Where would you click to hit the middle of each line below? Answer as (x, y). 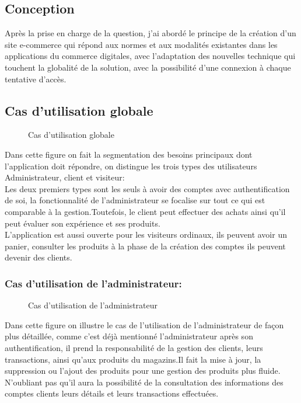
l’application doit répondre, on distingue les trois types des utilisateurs (131, 166)
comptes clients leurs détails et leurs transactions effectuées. (112, 393)
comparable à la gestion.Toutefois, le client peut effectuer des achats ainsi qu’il (145, 211)
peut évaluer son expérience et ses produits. (83, 223)
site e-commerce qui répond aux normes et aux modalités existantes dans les (141, 44)
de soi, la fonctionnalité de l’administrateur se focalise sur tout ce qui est (135, 200)
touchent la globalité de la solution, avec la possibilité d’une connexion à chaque (148, 67)
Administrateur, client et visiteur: (65, 177)
